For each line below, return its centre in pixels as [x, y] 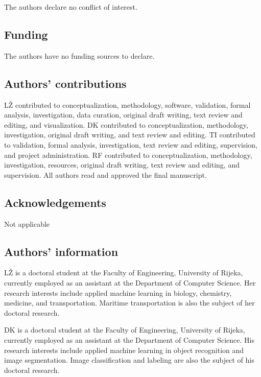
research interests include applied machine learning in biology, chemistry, [118, 292]
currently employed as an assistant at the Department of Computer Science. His [129, 339]
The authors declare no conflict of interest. [71, 7]
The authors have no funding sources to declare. [79, 55]
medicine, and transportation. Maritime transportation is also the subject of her [129, 303]
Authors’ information [61, 251]
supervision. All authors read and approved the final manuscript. [105, 174]
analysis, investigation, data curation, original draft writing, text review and [123, 115]
